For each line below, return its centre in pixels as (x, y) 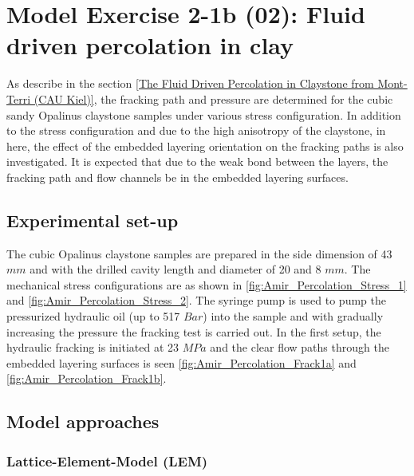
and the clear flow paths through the (300, 347)
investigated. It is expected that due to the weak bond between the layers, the (197, 161)
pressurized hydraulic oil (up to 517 (93, 316)
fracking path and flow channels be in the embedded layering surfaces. (177, 177)
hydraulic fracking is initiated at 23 (93, 347)
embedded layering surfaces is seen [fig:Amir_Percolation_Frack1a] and (181, 362)
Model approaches (83, 421)
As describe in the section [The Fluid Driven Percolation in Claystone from (190, 83)
